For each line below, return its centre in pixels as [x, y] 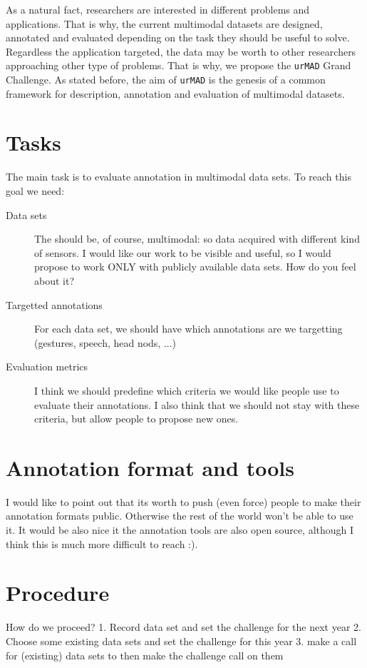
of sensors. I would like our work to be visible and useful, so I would [183, 252]
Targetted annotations [54, 304]
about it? [55, 280]
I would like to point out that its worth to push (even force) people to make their [183, 501]
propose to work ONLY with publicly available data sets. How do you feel [195, 267]
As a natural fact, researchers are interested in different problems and [158, 9]
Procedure [58, 593]
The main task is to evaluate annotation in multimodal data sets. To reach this [179, 177]
